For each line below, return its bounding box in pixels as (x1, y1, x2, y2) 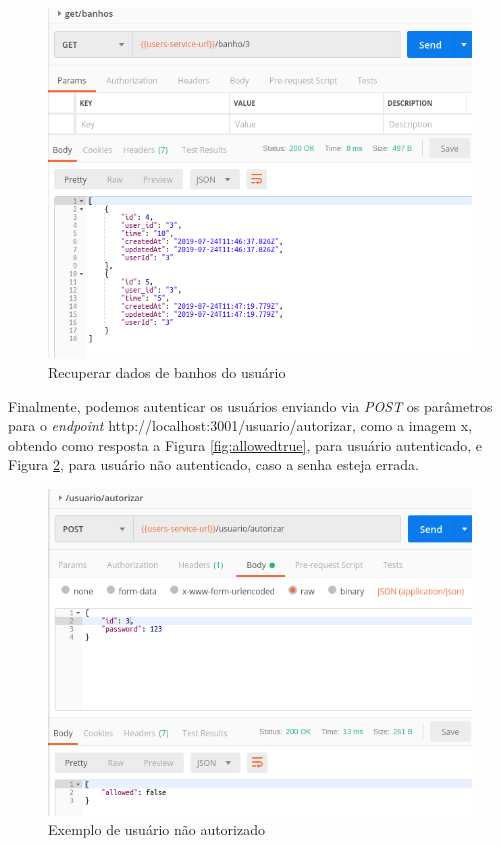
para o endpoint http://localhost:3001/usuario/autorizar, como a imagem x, (8, 415, 473, 436)
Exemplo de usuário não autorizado (48, 819, 265, 840)
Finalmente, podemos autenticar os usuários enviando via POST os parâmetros (8, 395, 493, 416)
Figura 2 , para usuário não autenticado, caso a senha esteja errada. (8, 454, 419, 475)
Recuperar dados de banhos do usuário (48, 362, 286, 382)
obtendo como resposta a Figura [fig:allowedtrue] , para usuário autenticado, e (8, 434, 482, 455)
